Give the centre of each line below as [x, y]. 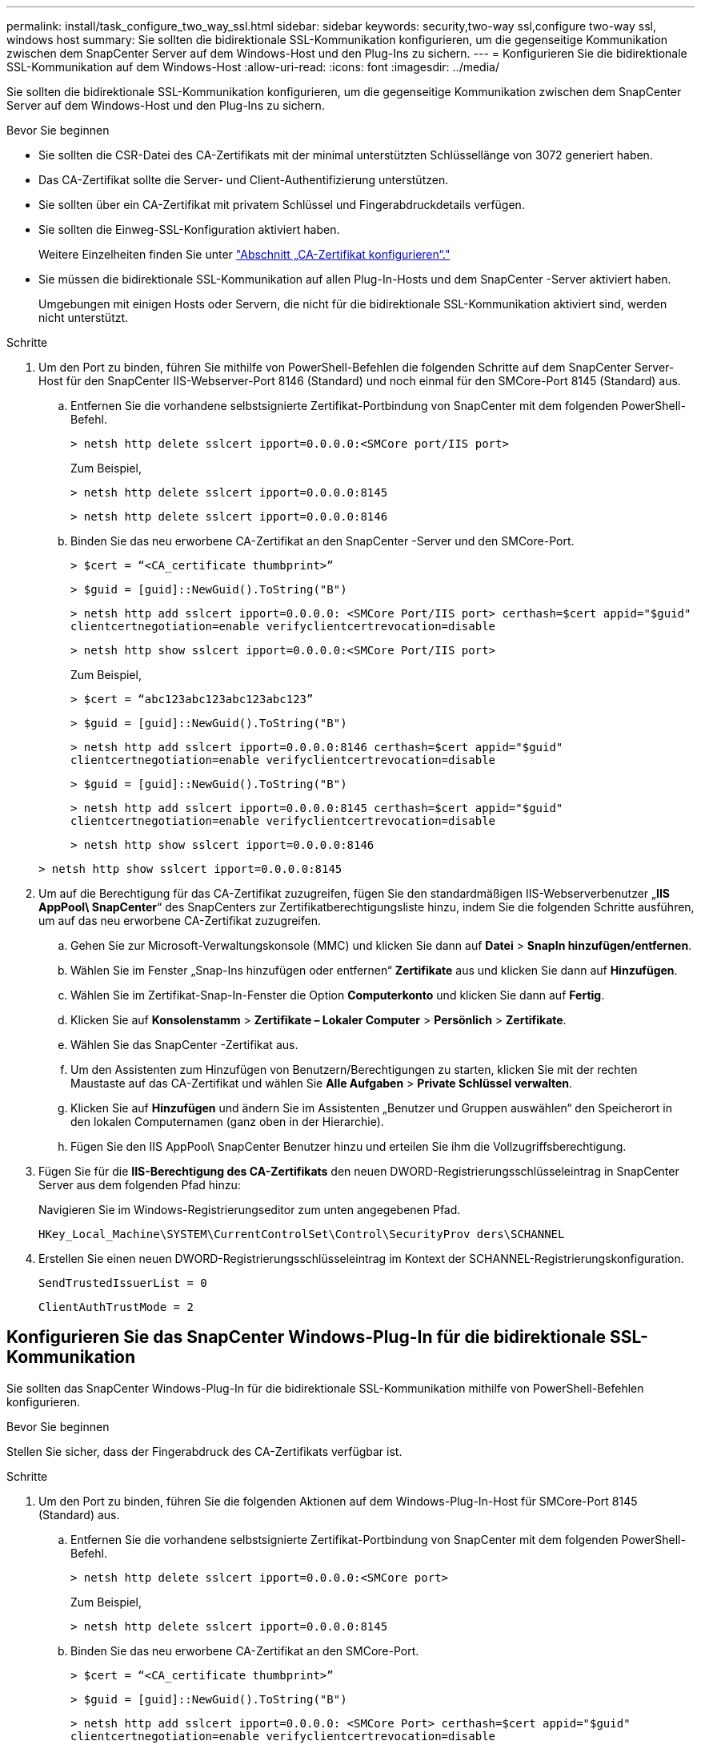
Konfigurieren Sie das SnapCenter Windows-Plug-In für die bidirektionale [306, 1337]
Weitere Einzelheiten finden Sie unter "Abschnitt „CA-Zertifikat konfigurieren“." [244, 254]
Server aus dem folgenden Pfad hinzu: [140, 1185]
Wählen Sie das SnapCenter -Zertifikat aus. [184, 1045]
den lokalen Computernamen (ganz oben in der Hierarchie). [227, 1122]
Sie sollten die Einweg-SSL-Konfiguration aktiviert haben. [189, 229]
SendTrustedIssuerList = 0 [123, 1283]
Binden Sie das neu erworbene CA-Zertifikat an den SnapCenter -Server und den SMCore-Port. [322, 541]
